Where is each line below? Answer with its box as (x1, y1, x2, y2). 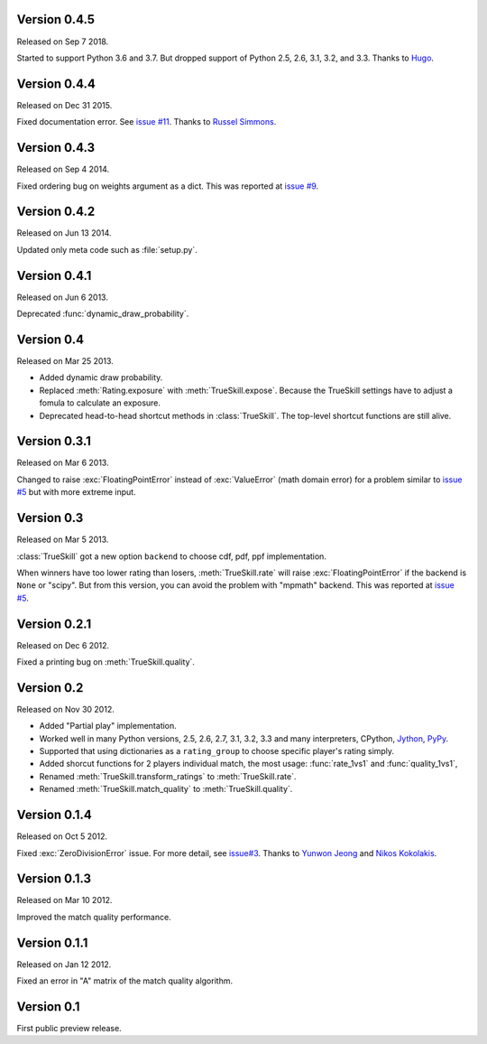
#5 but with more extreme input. (16, 487, 136, 498)
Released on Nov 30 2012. (16, 704, 115, 714)
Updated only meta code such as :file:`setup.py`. (16, 244, 198, 255)
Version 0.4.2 (16, 204, 96, 219)
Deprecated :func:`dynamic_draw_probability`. (16, 308, 189, 320)
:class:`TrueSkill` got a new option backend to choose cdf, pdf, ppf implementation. (16, 551, 326, 562)
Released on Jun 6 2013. (16, 292, 108, 303)
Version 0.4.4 (16, 76, 96, 91)
